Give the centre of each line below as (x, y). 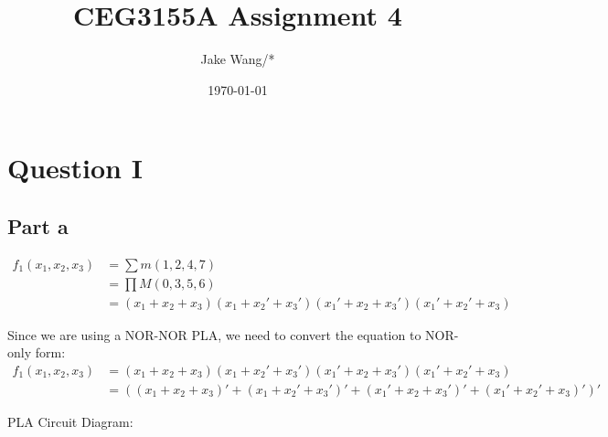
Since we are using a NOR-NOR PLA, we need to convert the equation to (214, 334)
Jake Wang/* (238, 59)
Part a (38, 225)
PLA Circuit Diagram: (70, 422)
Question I (75, 168)
